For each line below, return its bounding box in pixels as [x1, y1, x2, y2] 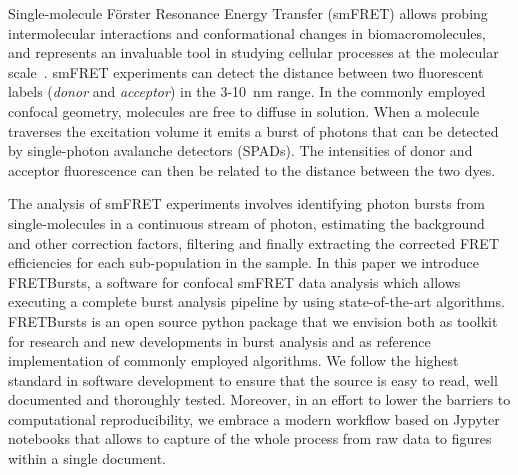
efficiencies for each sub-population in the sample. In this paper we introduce [8, 252, 479, 273]
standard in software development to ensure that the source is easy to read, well [8, 369, 498, 390]
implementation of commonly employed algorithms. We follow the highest [8, 350, 459, 371]
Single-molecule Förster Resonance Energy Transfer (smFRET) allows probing [8, 3, 488, 23]
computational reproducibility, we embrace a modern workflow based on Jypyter [8, 408, 500, 429]
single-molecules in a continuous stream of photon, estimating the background [8, 212, 485, 233]
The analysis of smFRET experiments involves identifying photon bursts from [8, 193, 485, 214]
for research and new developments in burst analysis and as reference [8, 330, 431, 351]
